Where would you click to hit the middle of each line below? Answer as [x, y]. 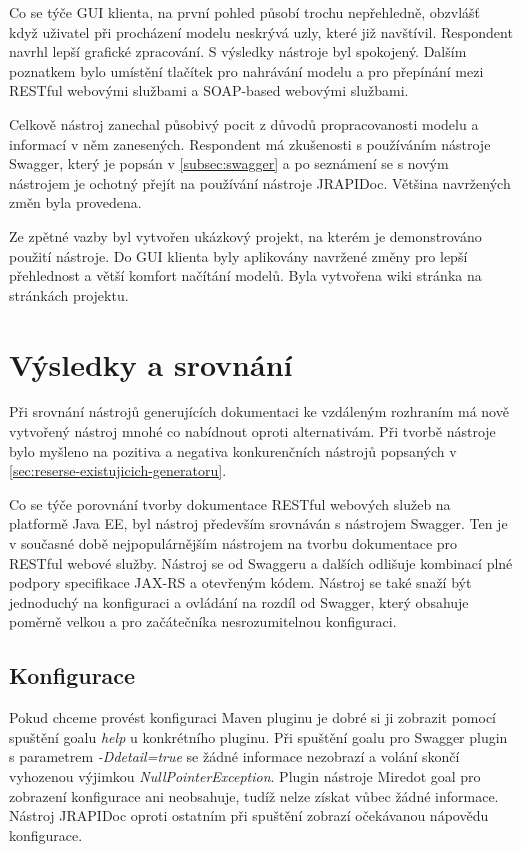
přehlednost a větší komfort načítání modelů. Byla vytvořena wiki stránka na [245, 275]
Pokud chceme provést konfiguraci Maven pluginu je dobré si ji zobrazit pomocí [253, 717]
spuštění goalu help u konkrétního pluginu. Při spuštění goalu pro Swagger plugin [258, 736]
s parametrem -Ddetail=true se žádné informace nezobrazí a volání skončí [234, 756]
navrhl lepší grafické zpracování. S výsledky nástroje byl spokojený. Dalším [238, 51]
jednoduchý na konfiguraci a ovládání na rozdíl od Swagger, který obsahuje [239, 601]
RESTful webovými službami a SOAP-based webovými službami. [209, 90]
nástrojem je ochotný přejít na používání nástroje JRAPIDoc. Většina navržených [260, 182]
